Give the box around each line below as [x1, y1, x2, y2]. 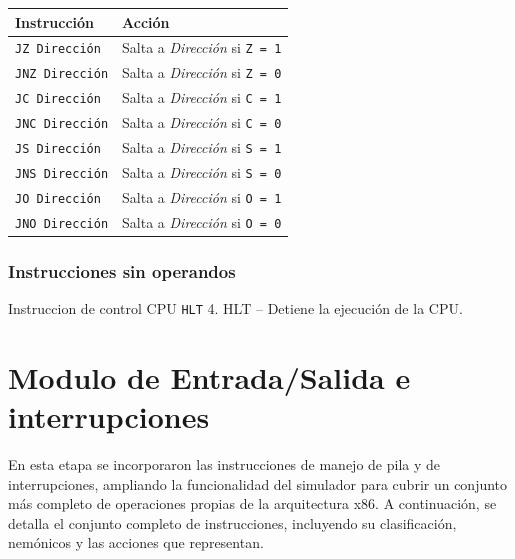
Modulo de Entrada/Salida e [8, 356, 411, 397]
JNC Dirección [15, 117, 109, 132]
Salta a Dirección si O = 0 [122, 211, 282, 232]
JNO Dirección [15, 216, 109, 231]
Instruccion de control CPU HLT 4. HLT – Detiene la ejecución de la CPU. [8, 298, 463, 319]
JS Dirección [15, 141, 101, 156]
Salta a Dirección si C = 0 [122, 112, 282, 133]
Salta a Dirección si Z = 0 [122, 62, 282, 83]
